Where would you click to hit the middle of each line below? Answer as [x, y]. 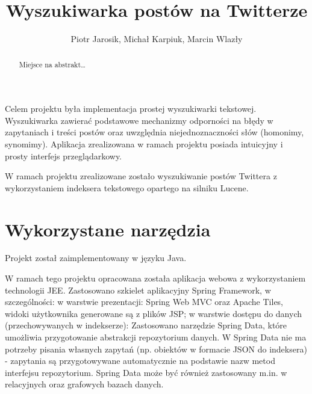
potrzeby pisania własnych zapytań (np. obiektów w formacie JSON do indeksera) [156, 349]
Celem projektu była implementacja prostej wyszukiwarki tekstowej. [131, 109]
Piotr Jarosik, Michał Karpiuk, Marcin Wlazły [157, 39]
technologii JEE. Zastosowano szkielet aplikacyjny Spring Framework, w [138, 290]
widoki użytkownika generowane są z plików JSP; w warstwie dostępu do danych [154, 313]
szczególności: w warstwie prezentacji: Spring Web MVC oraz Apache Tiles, [144, 302]
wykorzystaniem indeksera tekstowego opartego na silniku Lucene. [127, 187]
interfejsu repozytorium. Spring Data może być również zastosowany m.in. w [146, 372]
